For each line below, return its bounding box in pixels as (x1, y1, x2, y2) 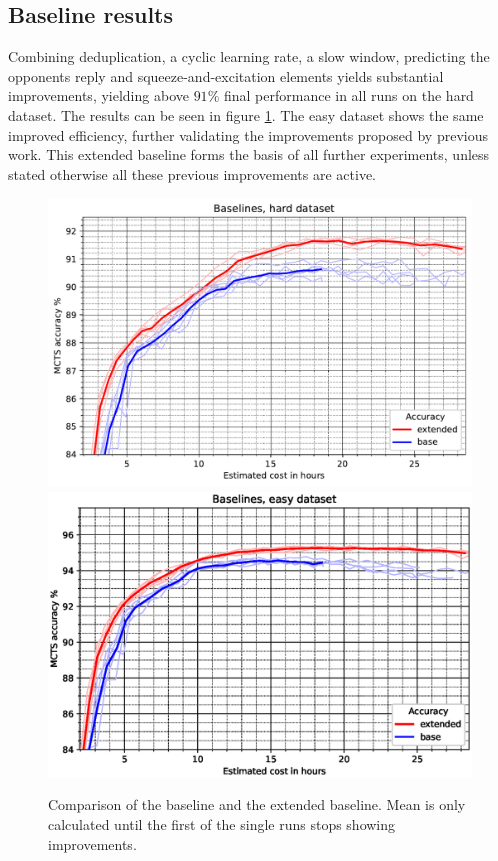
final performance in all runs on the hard (223, 85, 474, 106)
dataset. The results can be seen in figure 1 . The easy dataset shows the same (8, 104, 484, 125)
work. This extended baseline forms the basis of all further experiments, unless (8, 144, 490, 165)
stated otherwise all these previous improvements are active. (8, 163, 376, 184)
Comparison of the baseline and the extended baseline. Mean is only (48, 794, 466, 815)
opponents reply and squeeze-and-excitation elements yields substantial (8, 65, 444, 86)
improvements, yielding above (8, 85, 189, 106)
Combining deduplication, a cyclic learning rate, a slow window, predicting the (8, 46, 490, 67)
